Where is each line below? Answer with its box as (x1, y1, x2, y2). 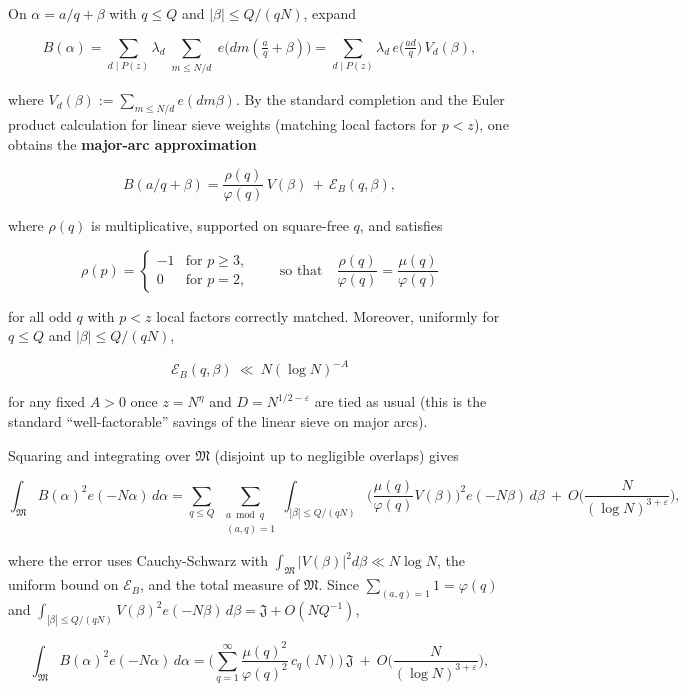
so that (279, 263, 323, 278)
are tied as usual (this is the (314, 391, 487, 412)
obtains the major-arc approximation (8, 133, 257, 154)
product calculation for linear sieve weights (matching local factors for (8, 113, 437, 134)
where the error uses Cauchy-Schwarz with (8, 550, 269, 571)
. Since (318, 574, 359, 595)
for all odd (8, 305, 72, 326)
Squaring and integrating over (8, 444, 191, 465)
